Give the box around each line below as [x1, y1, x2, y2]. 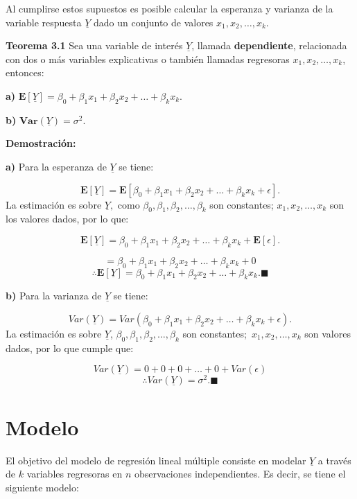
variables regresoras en [26, 466, 123, 481]
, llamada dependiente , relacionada [191, 38, 347, 53]
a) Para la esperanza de [6, 159, 107, 173]
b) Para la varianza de [6, 288, 102, 303]
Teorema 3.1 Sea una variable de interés [6, 38, 183, 53]
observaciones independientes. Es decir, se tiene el [134, 466, 346, 481]
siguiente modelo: [6, 480, 79, 494]
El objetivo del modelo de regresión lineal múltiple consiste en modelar [6, 453, 306, 467]
